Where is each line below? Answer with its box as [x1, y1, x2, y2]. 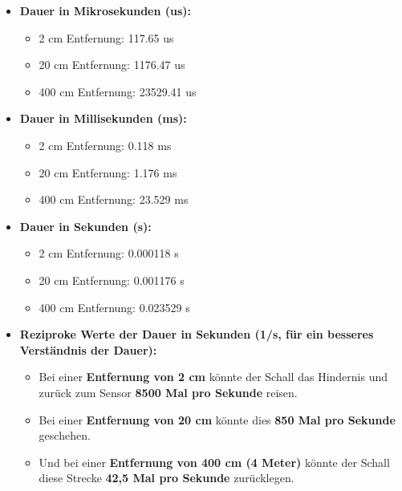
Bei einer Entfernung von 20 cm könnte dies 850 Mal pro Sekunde [39, 411, 396, 428]
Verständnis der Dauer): [19, 341, 157, 358]
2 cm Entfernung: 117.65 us [39, 29, 174, 46]
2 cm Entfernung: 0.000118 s [39, 245, 179, 262]
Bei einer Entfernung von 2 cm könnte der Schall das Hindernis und [39, 368, 388, 385]
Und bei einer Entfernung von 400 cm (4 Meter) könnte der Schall [39, 453, 390, 470]
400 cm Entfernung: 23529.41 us [39, 83, 197, 99]
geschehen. [39, 427, 91, 444]
